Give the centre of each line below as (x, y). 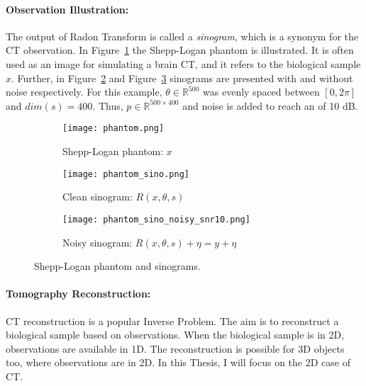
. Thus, (108, 105)
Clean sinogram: (98, 197)
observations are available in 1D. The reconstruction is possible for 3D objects (175, 348)
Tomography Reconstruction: (78, 294)
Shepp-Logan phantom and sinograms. (117, 266)
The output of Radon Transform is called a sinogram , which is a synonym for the (182, 36)
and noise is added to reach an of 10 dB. (270, 105)
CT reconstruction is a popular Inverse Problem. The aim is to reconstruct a (172, 320)
